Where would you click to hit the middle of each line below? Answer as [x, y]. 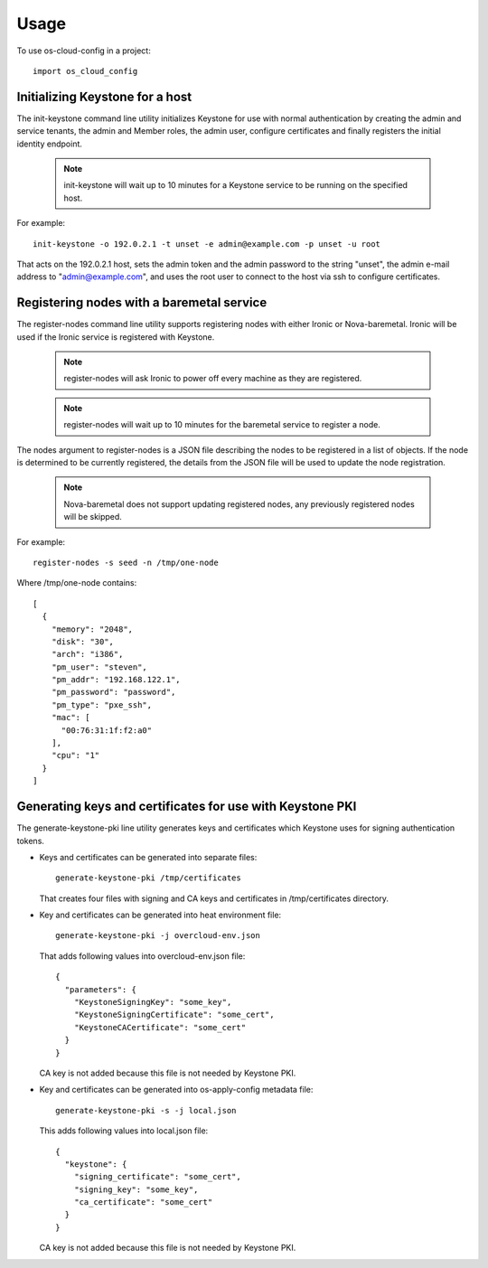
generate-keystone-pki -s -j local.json [146, 1110]
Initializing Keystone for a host [104, 96]
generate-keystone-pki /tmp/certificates [148, 878]
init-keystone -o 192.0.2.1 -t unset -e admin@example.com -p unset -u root [207, 244]
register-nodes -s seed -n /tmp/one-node [126, 562]
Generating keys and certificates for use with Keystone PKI [187, 807]
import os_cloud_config [85, 71]
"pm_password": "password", [113, 692]
